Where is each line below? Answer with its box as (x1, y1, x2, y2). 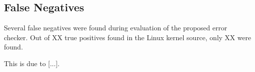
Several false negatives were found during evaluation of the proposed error (4, 23, 227, 33)
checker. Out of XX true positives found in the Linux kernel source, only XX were (4, 32, 251, 42)
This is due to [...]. (4, 58, 60, 68)
